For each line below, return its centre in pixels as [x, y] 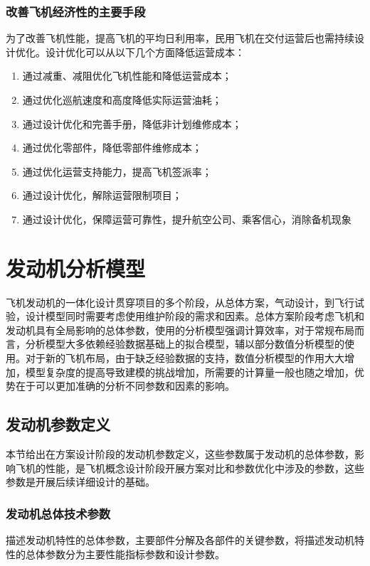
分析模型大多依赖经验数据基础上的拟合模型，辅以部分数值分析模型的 [185, 344]
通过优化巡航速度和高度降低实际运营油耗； [122, 100]
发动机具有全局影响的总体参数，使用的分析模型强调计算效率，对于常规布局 [180, 330]
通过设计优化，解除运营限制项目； [102, 195]
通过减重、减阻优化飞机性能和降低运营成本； [127, 76]
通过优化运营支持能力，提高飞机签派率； [117, 171]
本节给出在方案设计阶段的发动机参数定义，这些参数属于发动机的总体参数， [180, 454]
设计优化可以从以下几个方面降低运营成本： [145, 52]
